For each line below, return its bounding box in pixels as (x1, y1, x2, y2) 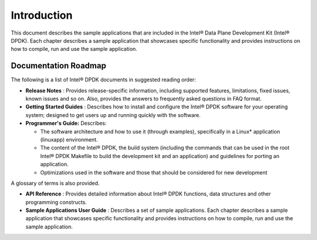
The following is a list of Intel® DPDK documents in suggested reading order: (11, 76, 196, 83)
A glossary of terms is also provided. (11, 179, 100, 187)
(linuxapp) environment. (40, 136, 98, 143)
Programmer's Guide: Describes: (25, 120, 107, 127)
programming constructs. (25, 198, 87, 205)
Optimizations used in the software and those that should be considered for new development (40, 169, 268, 176)
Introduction (11, 9, 73, 22)
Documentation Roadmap (11, 61, 107, 71)
